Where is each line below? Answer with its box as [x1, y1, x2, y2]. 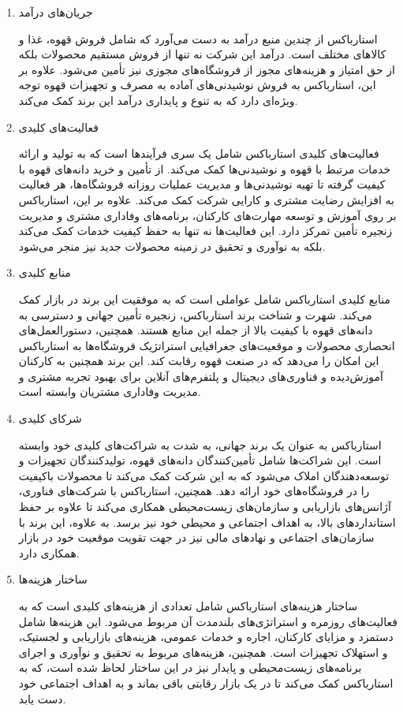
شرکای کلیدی [18, 410, 82, 427]
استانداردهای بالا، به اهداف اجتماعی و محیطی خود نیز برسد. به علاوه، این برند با [18, 513, 396, 530]
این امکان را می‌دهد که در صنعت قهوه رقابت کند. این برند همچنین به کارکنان [18, 352, 379, 369]
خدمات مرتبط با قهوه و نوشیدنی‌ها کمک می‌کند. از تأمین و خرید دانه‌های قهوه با [18, 160, 391, 177]
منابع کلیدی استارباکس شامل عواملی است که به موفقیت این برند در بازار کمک [18, 290, 391, 307]
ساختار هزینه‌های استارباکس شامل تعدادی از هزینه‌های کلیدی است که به [18, 598, 358, 613]
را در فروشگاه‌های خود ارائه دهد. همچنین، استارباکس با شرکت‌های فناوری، [18, 483, 370, 499]
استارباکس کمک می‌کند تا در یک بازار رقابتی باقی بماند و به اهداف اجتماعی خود [18, 674, 394, 691]
